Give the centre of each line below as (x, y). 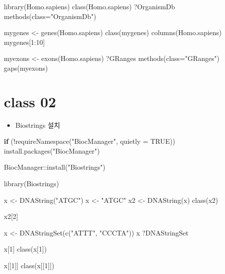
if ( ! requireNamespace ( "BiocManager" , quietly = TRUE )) (90, 141)
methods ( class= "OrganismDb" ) (50, 16)
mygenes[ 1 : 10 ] (25, 42)
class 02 (30, 101)
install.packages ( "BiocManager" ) (52, 150)
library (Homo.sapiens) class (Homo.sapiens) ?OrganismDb (90, 6)
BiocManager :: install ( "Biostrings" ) (55, 167)
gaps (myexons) (26, 68)
